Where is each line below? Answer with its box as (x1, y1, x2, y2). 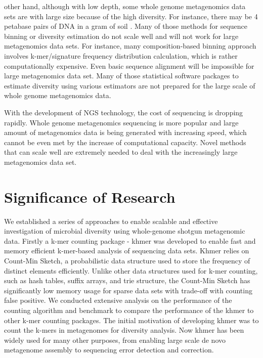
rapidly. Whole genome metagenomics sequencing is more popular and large (4, 117, 239, 127)
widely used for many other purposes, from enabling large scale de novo (4, 334, 226, 345)
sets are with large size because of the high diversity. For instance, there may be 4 (4, 11, 258, 21)
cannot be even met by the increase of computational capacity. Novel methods (4, 137, 246, 147)
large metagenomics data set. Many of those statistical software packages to (4, 70, 239, 81)
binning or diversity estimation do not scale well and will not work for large (4, 30, 239, 41)
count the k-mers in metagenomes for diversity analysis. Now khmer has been (4, 325, 244, 335)
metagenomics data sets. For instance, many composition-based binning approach (4, 40, 256, 51)
